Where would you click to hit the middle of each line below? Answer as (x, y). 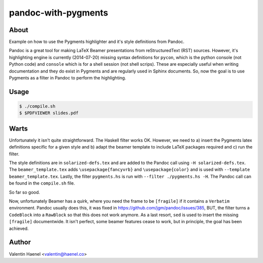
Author (20, 242)
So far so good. (25, 192)
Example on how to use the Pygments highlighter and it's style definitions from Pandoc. (97, 42)
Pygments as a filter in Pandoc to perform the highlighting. (67, 78)
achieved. (19, 228)
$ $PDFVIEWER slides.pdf (49, 113)
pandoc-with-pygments (58, 13)
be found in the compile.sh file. (42, 183)
